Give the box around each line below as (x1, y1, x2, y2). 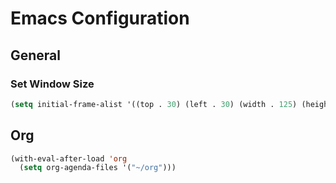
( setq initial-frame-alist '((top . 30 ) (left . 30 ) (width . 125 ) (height (10, 99, 333, 109)
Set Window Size (10, 77, 95, 91)
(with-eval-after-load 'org (10, 153, 128, 164)
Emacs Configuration (10, 7, 190, 30)
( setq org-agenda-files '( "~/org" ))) (19, 163, 177, 173)
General (10, 47, 62, 64)
